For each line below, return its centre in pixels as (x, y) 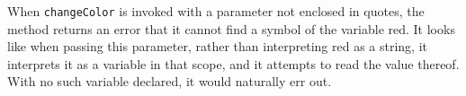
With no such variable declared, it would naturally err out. (170, 81)
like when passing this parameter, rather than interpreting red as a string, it (217, 46)
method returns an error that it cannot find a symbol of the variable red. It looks (231, 28)
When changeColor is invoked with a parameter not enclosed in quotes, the (216, 11)
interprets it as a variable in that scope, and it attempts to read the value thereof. (233, 63)
